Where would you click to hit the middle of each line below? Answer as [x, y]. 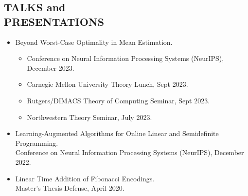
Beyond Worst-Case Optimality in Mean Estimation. [94, 42]
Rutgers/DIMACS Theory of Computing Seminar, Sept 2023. [118, 100]
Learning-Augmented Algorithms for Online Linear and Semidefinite [117, 133]
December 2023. [51, 68]
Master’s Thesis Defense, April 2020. [70, 188]
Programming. [37, 143]
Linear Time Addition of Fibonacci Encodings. [85, 178]
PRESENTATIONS [54, 21]
